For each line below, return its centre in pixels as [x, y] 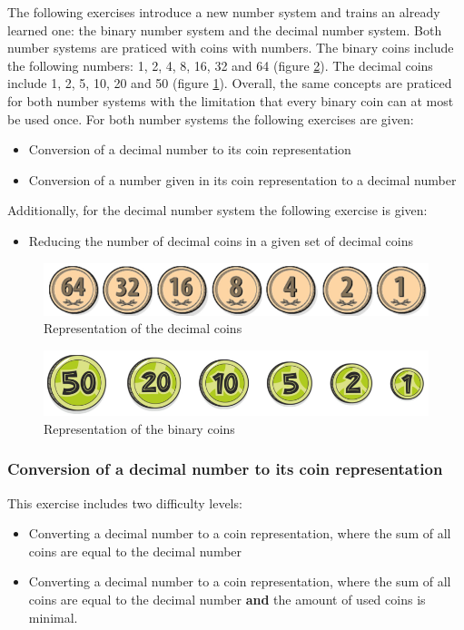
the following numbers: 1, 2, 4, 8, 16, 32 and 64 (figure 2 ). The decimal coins [220, 65]
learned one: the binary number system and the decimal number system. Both [225, 30]
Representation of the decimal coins [143, 328]
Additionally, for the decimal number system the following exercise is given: [217, 210]
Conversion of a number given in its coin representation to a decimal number [242, 179]
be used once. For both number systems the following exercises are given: [211, 118]
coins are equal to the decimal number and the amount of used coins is [227, 600]
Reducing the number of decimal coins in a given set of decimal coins [221, 240]
